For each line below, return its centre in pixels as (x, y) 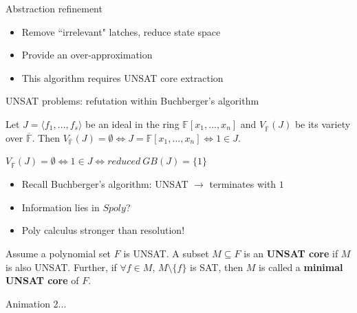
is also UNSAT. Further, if (61, 267)
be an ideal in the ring (132, 123)
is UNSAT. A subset (166, 253)
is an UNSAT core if (291, 253)
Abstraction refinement (54, 8)
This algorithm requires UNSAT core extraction (122, 77)
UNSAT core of (42, 280)
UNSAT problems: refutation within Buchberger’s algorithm (132, 101)
